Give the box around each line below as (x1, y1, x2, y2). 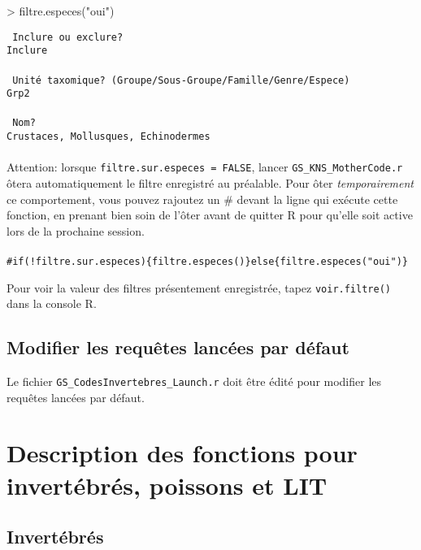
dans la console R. (7, 295, 97, 312)
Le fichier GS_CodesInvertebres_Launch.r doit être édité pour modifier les (7, 373, 382, 390)
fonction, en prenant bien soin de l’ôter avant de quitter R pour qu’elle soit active (7, 206, 413, 223)
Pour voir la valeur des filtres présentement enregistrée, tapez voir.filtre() (7, 279, 391, 296)
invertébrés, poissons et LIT (7, 468, 328, 501)
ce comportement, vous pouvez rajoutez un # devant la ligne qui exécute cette (7, 190, 398, 207)
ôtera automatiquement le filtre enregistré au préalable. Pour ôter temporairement (7, 174, 414, 191)
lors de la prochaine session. (7, 222, 145, 239)
